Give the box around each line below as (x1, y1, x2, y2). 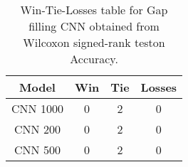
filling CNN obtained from (28, 18, 160, 34)
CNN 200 (14, 121, 61, 137)
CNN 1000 (11, 100, 63, 117)
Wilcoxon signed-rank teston (23, 34, 165, 50)
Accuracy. (70, 50, 118, 67)
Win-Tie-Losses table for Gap (20, 1, 168, 18)
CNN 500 (14, 141, 61, 158)
